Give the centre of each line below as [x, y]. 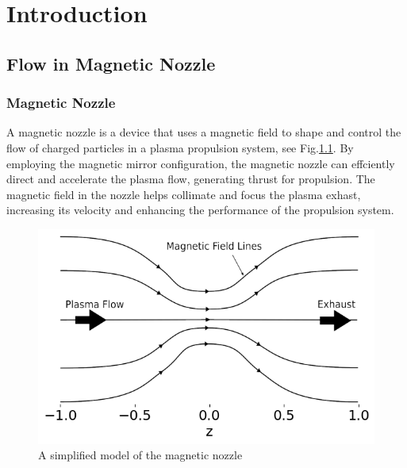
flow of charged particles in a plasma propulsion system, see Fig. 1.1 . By [180, 147]
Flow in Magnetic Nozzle [111, 63]
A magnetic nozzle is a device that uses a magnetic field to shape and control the [204, 132]
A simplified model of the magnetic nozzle [140, 455]
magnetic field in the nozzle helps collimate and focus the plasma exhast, [184, 194]
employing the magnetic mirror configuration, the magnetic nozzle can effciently [201, 163]
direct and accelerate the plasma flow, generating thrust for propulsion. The [191, 179]
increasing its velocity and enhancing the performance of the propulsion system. [200, 210]
